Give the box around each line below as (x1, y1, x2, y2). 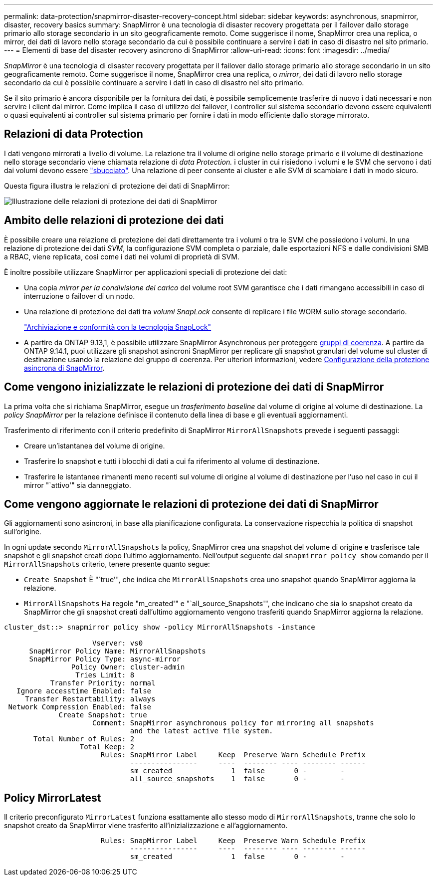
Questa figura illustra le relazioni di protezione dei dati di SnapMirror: (4, 181, 230, 190)
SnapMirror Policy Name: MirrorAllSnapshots (29, 647, 206, 656)
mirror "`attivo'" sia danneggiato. (24, 480, 131, 489)
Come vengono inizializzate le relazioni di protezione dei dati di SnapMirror (4, 381, 384, 394)
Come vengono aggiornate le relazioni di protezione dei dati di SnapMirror (4, 497, 379, 510)
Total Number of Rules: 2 (33, 735, 135, 743)
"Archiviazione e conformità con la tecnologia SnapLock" (24, 322, 212, 331)
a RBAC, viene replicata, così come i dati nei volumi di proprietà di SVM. (4, 252, 239, 261)
